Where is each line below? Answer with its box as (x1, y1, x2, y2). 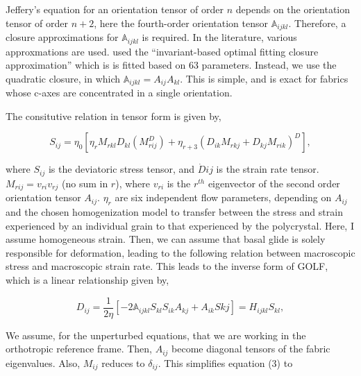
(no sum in (61, 176, 108, 190)
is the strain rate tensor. (216, 162, 319, 176)
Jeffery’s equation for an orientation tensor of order (6, 2, 224, 16)
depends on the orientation (235, 2, 351, 16)
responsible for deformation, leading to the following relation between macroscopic (6, 245, 355, 259)
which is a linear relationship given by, (6, 273, 169, 287)
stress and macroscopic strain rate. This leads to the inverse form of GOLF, (6, 259, 328, 273)
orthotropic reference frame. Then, (6, 341, 152, 356)
